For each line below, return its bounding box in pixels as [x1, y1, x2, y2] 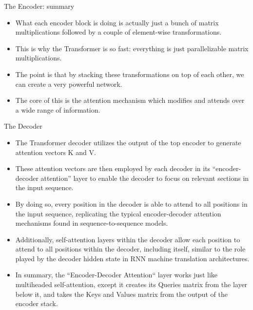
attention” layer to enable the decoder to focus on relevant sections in [40, 173, 249, 183]
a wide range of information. [15, 104, 100, 115]
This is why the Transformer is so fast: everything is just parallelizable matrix [15, 43, 249, 53]
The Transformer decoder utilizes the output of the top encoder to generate [15, 137, 241, 147]
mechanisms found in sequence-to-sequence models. [15, 218, 168, 228]
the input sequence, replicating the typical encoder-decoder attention [15, 208, 221, 218]
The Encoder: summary [4, 1, 75, 11]
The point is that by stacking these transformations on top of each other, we [15, 69, 244, 79]
